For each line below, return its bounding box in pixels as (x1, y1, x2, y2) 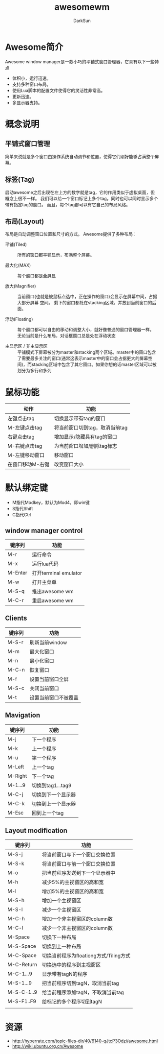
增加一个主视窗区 (41, 897, 82, 904)
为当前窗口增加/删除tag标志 (54, 443, 117, 450)
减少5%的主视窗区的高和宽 (41, 879, 104, 886)
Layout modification (5, 827, 67, 835)
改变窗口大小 (54, 461, 84, 468)
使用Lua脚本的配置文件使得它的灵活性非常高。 (12, 87, 105, 93)
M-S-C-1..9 (7, 989, 38, 996)
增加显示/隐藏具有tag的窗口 (54, 433, 117, 440)
